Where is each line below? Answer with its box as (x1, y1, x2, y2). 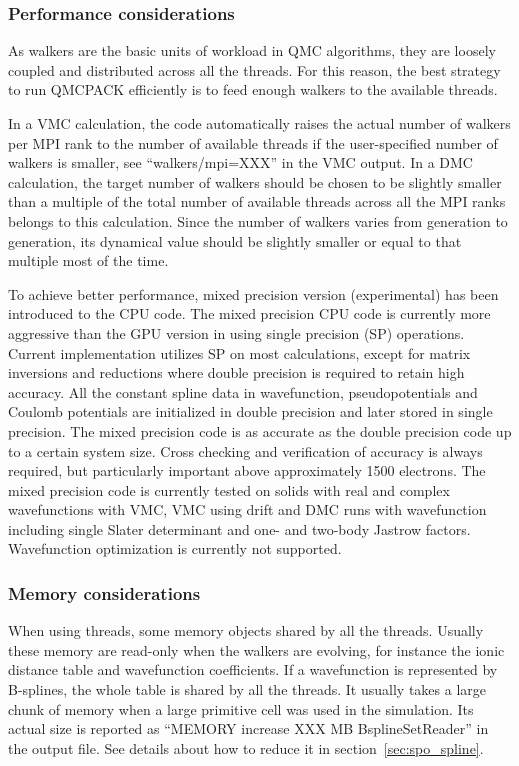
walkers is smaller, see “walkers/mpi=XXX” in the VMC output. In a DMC (8, 152, 473, 173)
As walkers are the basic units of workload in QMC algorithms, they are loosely (8, 40, 496, 61)
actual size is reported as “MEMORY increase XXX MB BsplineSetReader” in (8, 718, 489, 739)
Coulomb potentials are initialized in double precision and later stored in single (8, 401, 493, 422)
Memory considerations (8, 580, 201, 605)
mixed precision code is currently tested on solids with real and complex (8, 479, 450, 500)
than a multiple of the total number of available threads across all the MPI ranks (8, 191, 506, 212)
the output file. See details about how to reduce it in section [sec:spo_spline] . (8, 737, 484, 758)
